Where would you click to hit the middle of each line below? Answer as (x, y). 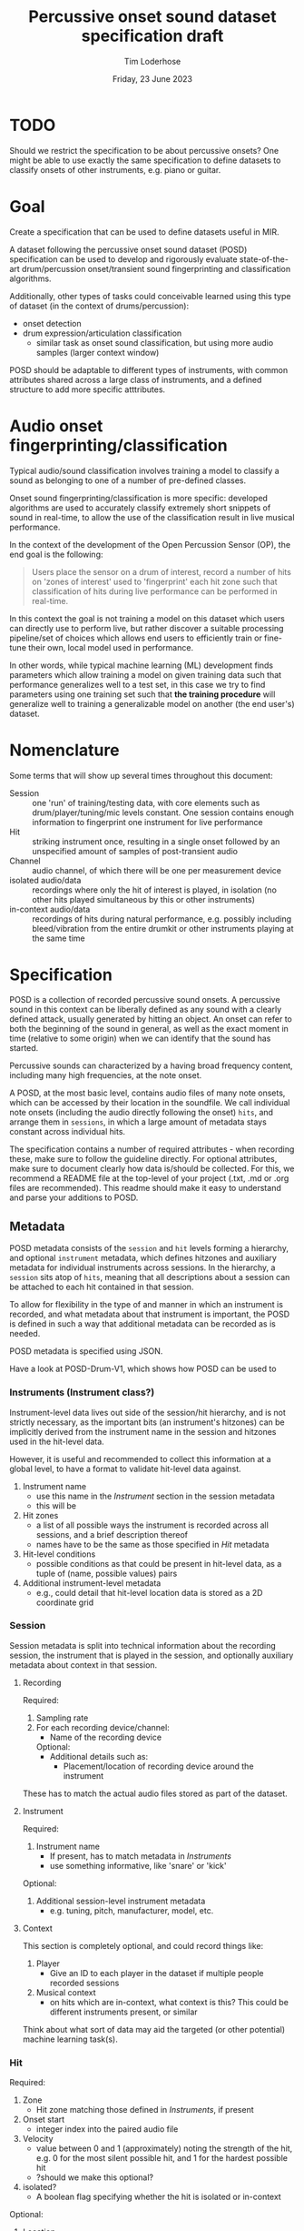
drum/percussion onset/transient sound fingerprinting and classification (156, 268)
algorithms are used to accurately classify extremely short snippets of (140, 508)
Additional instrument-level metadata (92, 1583)
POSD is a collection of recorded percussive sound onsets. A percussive (145, 1000)
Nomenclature (64, 750)
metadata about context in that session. (83, 1665)
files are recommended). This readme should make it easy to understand (145, 1188)
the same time (59, 938)
